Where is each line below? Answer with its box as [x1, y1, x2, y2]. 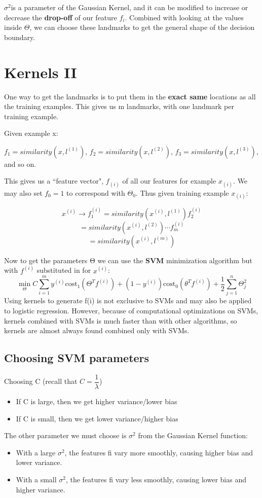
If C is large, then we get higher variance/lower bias [16, 396, 177, 407]
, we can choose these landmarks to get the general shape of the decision [29, 22, 255, 32]
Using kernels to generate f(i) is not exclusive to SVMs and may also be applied [4, 295, 252, 306]
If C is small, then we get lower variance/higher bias [16, 413, 178, 423]
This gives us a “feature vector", [4, 175, 104, 186]
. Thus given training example [135, 187, 229, 198]
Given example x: [4, 128, 58, 138]
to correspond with [66, 187, 125, 198]
